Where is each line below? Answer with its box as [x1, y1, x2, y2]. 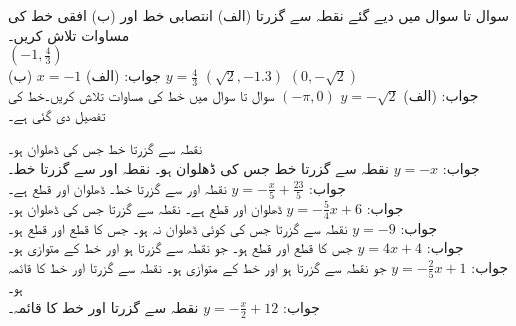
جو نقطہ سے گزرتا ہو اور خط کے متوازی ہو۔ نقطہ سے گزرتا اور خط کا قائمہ [8, 256, 387, 277]
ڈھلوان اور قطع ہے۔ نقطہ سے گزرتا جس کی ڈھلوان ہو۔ [8, 197, 282, 218]
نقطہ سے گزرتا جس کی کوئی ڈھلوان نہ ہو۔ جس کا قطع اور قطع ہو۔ [8, 217, 348, 238]
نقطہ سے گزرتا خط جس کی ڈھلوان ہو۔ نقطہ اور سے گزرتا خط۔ [8, 157, 389, 178]
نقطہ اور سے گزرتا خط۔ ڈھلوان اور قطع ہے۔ [8, 177, 227, 198]
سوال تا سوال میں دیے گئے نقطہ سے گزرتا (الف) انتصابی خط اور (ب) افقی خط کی [8, 5, 509, 25]
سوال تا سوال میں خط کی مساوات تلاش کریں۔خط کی [8, 85, 275, 106]
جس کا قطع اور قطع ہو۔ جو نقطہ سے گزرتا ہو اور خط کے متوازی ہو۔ [8, 237, 353, 258]
